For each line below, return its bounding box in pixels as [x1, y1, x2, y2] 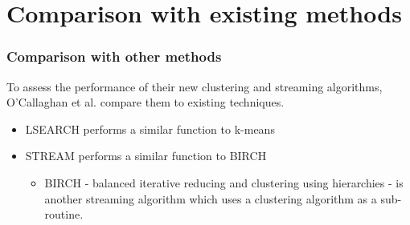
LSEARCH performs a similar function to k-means [25, 120, 275, 137]
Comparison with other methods [6, 46, 222, 66]
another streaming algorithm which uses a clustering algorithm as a [44, 190, 377, 207]
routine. [44, 206, 84, 223]
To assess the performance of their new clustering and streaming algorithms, [6, 78, 383, 94]
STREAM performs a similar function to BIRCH [25, 147, 267, 164]
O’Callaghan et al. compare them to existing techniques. [6, 94, 285, 110]
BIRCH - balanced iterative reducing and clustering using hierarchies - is [44, 174, 404, 191]
